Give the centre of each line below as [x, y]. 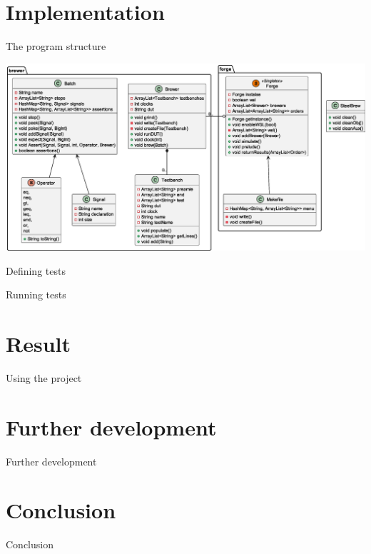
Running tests [36, 294]
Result [38, 344]
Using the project [44, 377]
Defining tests [36, 270]
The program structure [56, 46]
